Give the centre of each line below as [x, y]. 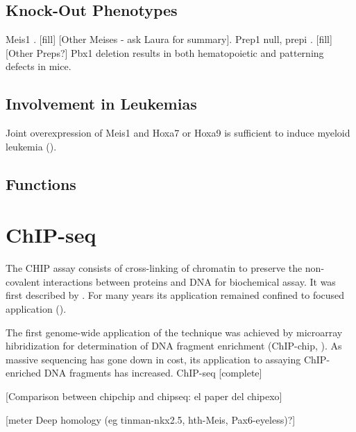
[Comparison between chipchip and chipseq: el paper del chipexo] [144, 396]
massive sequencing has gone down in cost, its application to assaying [153, 359]
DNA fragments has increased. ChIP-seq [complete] [153, 373]
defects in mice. [39, 66]
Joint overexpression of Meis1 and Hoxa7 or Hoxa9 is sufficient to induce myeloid [178, 133]
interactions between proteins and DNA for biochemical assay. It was [189, 281]
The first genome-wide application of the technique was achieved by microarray [174, 332]
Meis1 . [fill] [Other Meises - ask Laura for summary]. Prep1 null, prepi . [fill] [169, 39]
